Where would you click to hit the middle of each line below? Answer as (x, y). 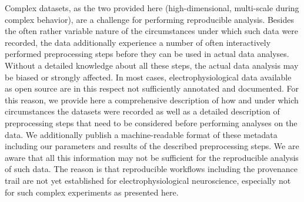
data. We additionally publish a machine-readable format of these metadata (141, 134)
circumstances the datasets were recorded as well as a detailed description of (142, 111)
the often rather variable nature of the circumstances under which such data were (152, 31)
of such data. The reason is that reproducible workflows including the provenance (151, 169)
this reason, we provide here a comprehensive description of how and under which (152, 100)
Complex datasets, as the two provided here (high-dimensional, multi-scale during (152, 8)
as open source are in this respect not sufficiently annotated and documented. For (152, 88)
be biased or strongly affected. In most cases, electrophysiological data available (148, 77)
